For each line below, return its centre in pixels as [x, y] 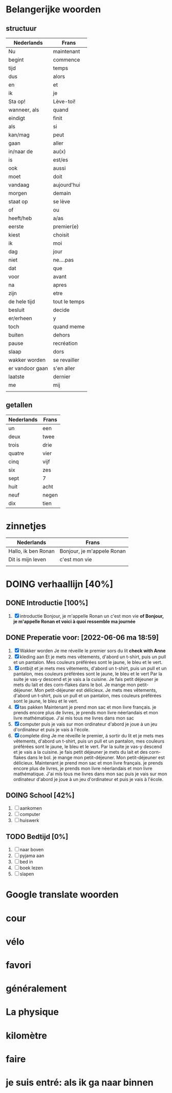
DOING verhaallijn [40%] [60, 584]
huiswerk [29, 821]
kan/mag [19, 135]
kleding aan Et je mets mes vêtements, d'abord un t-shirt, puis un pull [93, 657]
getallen [19, 405]
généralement [36, 989]
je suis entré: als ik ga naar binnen [80, 1082]
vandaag [19, 185]
